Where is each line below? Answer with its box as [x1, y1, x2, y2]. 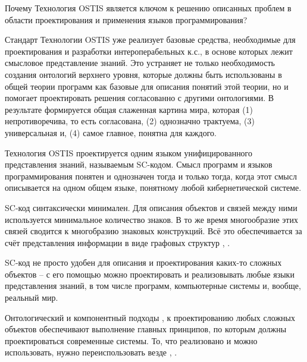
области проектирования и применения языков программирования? [5, 13, 248, 26]
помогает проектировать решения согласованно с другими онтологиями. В [5, 92, 274, 104]
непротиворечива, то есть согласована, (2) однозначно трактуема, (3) [5, 115, 255, 127]
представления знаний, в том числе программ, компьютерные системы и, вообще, [5, 279, 301, 292]
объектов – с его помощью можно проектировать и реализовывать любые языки [5, 267, 295, 280]
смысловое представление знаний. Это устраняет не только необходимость [5, 56, 275, 69]
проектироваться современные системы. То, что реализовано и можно [5, 334, 258, 347]
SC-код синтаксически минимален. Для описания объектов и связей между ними [5, 201, 297, 213]
